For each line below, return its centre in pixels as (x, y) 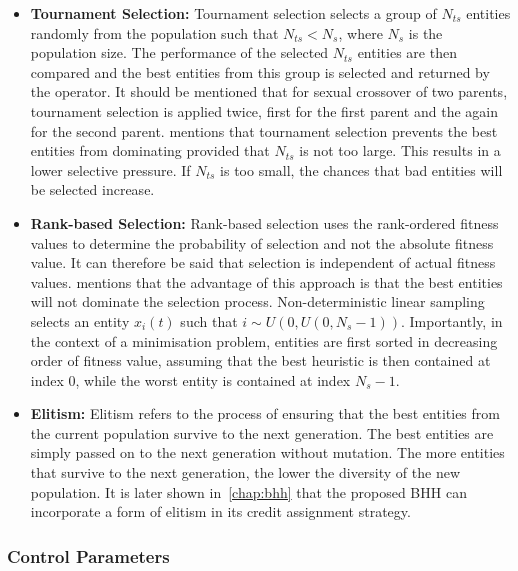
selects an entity (80, 320)
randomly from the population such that (154, 32)
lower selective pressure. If (110, 169)
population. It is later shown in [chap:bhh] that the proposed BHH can (248, 491)
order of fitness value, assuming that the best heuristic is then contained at (260, 360)
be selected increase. (92, 189)
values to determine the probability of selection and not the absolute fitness (262, 242)
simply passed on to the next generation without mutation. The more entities (267, 452)
